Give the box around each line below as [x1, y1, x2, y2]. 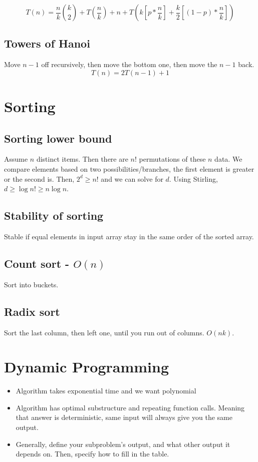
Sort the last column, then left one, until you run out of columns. [4, 327, 204, 337]
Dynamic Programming [4, 356, 169, 377]
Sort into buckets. [4, 279, 59, 289]
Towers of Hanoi [4, 36, 90, 51]
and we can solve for [101, 173, 163, 184]
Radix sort [4, 303, 60, 319]
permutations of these [139, 154, 206, 164]
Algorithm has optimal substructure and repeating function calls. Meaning [16, 402, 245, 412]
